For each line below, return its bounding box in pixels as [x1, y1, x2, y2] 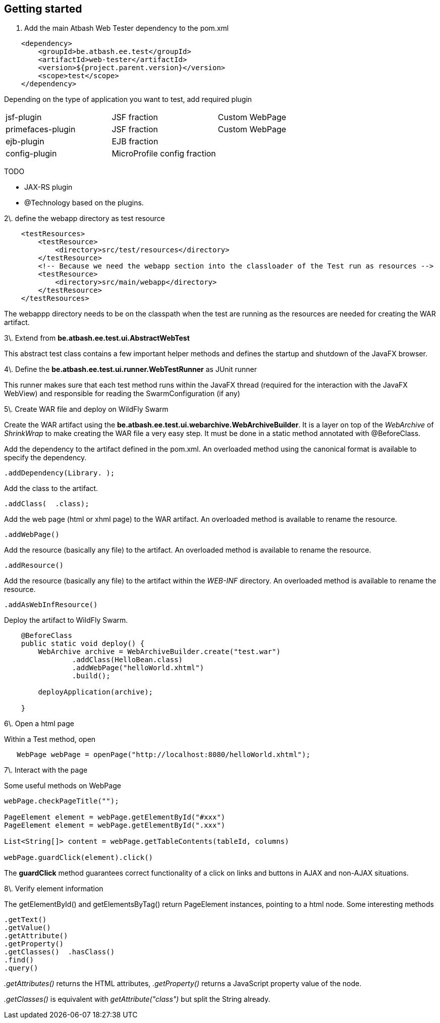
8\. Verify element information [4, 884, 103, 893]
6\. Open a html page [4, 719, 74, 728]
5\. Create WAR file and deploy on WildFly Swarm [4, 405, 169, 414]
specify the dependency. [4, 453, 87, 462]
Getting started [4, 3, 82, 15]
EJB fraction [112, 136, 158, 147]
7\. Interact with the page [4, 766, 88, 775]
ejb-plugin [6, 136, 44, 147]
